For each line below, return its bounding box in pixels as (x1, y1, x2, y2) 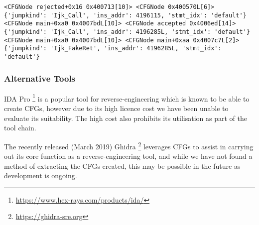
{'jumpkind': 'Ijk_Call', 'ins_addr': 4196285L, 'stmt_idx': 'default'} (4, 28, 250, 35)
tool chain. (4, 122, 36, 133)
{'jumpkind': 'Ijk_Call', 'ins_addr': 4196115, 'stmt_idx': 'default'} (4, 11, 247, 19)
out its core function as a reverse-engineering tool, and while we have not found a (4, 151, 253, 161)
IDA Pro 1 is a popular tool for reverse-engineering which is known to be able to (4, 92, 250, 104)
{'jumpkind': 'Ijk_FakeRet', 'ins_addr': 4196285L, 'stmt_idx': (4, 45, 222, 52)
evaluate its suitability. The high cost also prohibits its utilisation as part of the (4, 112, 247, 123)
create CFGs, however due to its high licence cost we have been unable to (4, 103, 229, 113)
